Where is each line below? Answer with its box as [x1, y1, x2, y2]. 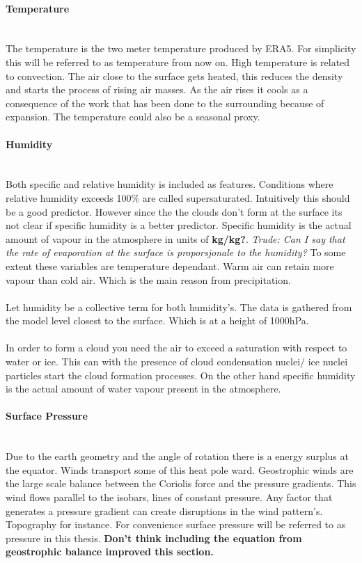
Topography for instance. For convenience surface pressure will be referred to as [6, 517, 346, 532]
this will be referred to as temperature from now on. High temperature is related [6, 54, 350, 69]
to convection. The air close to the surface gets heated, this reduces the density [6, 68, 343, 83]
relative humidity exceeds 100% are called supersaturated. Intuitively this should [6, 190, 350, 205]
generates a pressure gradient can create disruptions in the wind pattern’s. [6, 503, 323, 518]
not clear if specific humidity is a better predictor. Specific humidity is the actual [6, 218, 352, 232]
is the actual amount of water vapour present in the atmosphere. [6, 381, 281, 396]
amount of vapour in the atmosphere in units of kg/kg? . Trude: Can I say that [6, 231, 345, 246]
